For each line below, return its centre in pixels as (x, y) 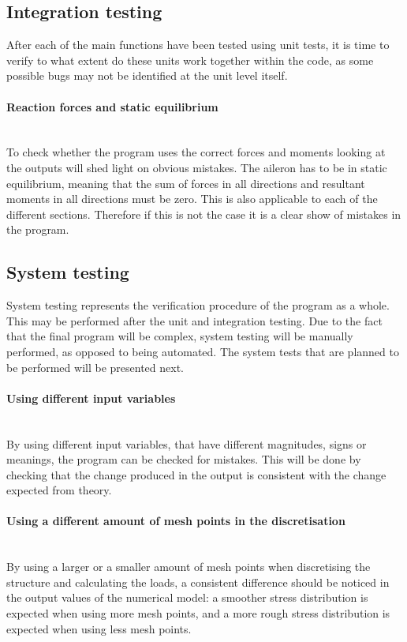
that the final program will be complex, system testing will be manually (180, 336)
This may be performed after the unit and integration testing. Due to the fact (194, 320)
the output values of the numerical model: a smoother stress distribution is (187, 597)
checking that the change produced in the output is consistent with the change (196, 474)
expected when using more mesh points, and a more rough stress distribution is (198, 613)
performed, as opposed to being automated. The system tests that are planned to (203, 351)
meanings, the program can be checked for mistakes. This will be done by (184, 459)
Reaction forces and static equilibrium (112, 106)
